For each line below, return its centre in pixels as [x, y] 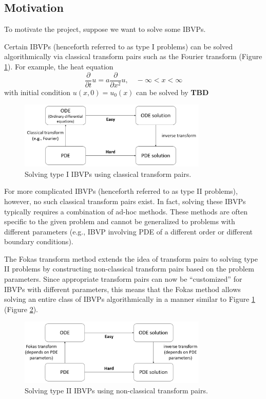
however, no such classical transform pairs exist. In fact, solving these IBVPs [125, 201]
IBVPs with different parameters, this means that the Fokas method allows [122, 289]
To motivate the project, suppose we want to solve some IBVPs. [105, 29]
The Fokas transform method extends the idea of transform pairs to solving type [131, 258]
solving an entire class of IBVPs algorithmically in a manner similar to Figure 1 [130, 299]
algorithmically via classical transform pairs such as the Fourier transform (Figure [133, 56]
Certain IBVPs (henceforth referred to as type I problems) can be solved [119, 46]
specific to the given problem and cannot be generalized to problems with [120, 221]
